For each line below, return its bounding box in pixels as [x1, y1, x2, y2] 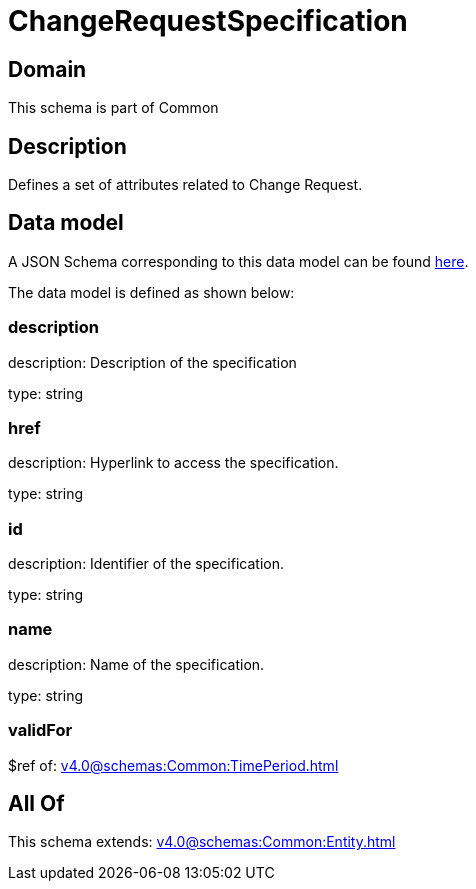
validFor [8, 720, 73, 741]
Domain [8, 56, 87, 82]
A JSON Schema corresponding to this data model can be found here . [8, 252, 469, 270]
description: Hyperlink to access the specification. [8, 454, 339, 472]
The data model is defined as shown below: [8, 283, 295, 301]
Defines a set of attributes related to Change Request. [8, 176, 363, 194]
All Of [8, 791, 65, 817]
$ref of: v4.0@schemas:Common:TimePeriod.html [8, 756, 339, 774]
